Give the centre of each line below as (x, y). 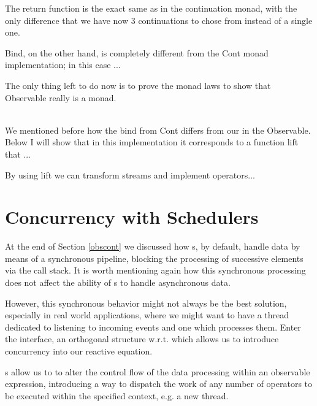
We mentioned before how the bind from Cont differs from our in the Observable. (158, 130)
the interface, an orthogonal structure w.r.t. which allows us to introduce (142, 339)
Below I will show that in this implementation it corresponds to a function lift (152, 142)
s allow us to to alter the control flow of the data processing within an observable (158, 371)
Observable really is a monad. (61, 97)
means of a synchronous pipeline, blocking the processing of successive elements (154, 258)
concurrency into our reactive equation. (79, 351)
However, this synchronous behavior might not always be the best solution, (146, 303)
